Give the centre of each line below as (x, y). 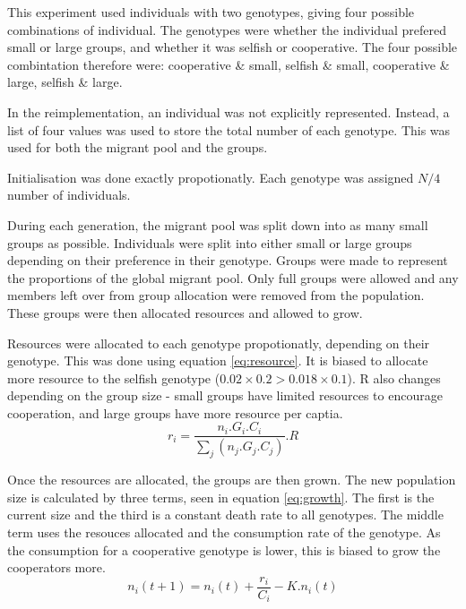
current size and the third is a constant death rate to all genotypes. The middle (225, 515)
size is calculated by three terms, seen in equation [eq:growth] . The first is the (221, 497)
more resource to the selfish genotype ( (114, 377)
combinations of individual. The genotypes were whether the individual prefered (227, 29)
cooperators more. (56, 567)
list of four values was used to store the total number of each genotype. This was (229, 129)
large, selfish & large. (65, 82)
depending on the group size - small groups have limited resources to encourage (225, 395)
